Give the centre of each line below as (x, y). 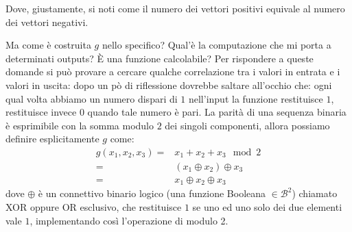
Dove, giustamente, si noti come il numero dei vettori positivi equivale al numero (175, 8)
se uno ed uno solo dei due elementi (267, 207)
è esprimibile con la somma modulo (80, 125)
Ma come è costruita (48, 45)
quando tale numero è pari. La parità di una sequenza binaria (217, 112)
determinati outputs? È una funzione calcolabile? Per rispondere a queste (160, 58)
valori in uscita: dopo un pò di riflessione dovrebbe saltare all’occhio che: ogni (169, 85)
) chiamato (315, 193)
